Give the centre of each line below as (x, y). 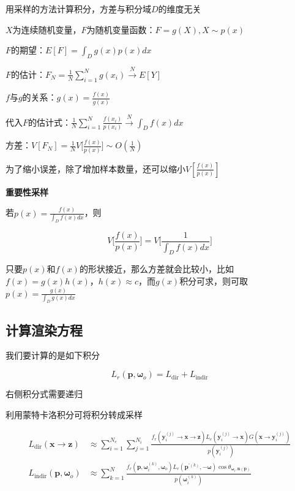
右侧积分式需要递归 (44, 394)
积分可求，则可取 (214, 281)
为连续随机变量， (47, 29)
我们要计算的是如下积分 (53, 355)
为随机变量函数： (121, 29)
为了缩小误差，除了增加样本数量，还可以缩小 (95, 168)
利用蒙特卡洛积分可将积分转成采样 (74, 414)
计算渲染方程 (44, 329)
